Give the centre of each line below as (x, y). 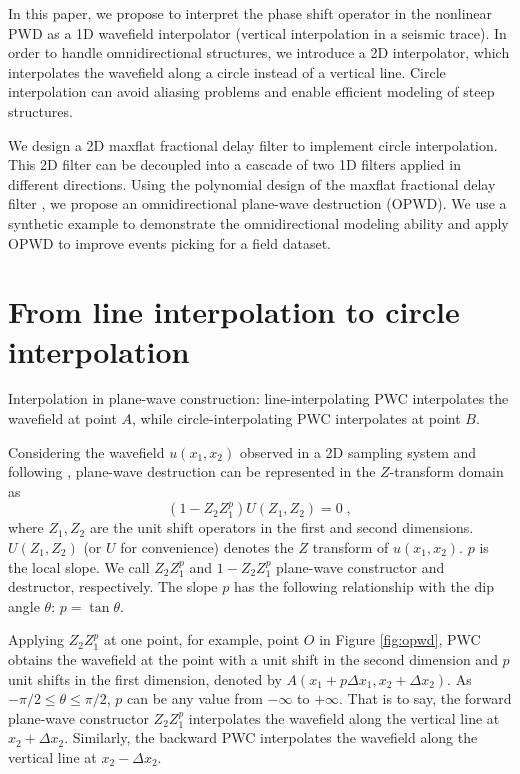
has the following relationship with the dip (363, 586)
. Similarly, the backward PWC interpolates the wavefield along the (271, 737)
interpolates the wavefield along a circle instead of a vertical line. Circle (227, 71)
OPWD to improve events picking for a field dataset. (170, 242)
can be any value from (195, 698)
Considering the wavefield (86, 451)
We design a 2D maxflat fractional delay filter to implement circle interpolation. (253, 144)
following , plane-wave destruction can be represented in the (192, 471)
